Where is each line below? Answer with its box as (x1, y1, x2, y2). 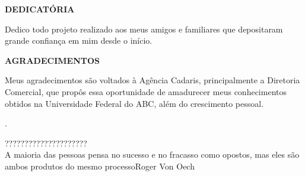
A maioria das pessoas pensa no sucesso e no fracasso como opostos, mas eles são (5, 148, 300, 161)
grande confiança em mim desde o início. (5, 34, 152, 47)
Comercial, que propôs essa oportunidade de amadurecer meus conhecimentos (5, 85, 287, 97)
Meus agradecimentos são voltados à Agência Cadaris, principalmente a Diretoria (5, 74, 300, 86)
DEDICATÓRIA (5, 3, 75, 15)
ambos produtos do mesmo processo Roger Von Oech (5, 159, 195, 172)
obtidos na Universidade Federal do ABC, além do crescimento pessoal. (5, 97, 264, 109)
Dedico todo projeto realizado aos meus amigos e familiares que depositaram (5, 22, 283, 35)
